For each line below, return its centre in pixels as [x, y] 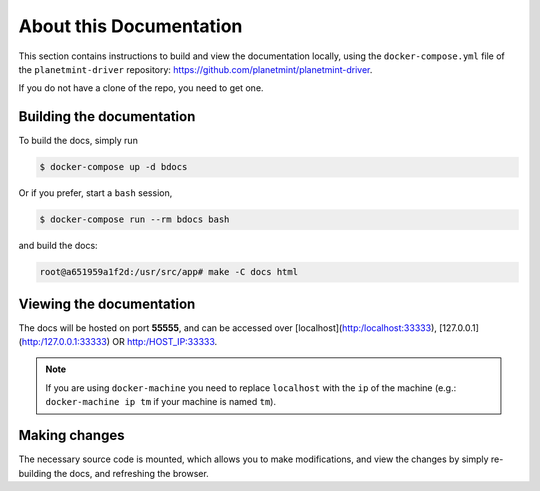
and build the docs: [58, 246]
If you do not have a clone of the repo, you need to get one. [141, 88]
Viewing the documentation [107, 303]
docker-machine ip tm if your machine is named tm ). [161, 402]
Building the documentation [107, 116]
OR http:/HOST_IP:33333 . [164, 342]
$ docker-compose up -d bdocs [113, 167]
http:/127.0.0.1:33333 [64, 342]
